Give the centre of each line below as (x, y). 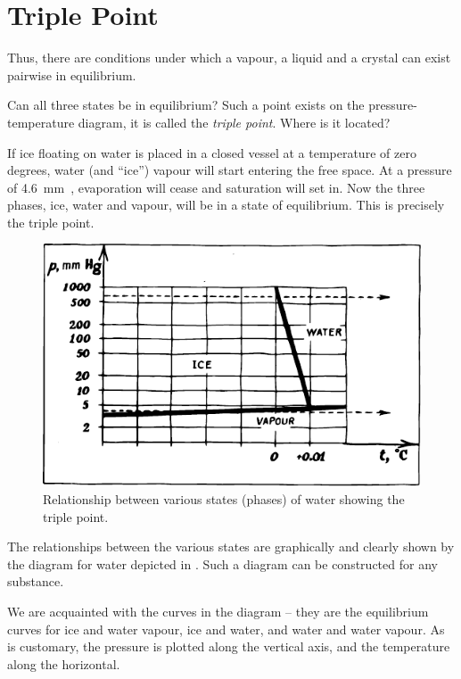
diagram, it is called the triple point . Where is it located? (234, 122)
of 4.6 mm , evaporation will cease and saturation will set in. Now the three (216, 187)
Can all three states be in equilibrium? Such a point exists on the (186, 105)
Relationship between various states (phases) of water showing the (224, 498)
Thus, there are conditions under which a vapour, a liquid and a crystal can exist (229, 58)
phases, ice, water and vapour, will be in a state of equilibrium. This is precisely (226, 205)
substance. (36, 581)
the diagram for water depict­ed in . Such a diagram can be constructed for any (222, 563)
